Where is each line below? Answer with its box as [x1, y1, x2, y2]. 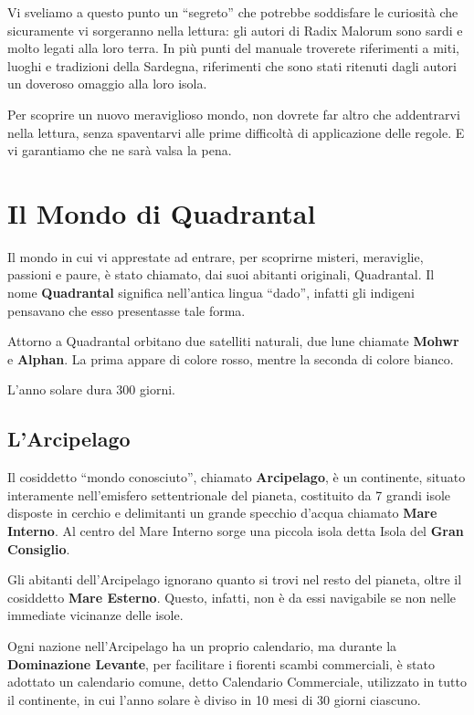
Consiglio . [7, 539, 70, 558]
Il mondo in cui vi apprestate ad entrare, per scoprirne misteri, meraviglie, [7, 247, 424, 266]
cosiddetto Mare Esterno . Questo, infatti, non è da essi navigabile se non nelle [7, 587, 457, 606]
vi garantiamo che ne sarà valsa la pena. [7, 141, 232, 160]
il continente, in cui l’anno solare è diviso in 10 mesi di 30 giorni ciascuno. [7, 689, 421, 709]
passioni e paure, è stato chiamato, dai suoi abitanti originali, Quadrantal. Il [7, 265, 435, 284]
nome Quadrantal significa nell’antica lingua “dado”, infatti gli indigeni [7, 283, 415, 302]
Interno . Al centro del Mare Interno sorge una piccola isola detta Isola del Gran [7, 521, 464, 541]
